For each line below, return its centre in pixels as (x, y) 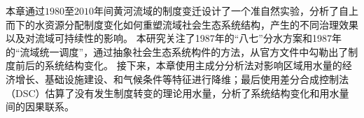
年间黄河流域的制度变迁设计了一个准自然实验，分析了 (216, 10)
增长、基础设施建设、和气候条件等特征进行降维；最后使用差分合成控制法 (182, 79)
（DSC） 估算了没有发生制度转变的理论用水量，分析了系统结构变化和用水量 (177, 93)
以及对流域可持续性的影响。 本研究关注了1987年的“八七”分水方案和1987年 (174, 38)
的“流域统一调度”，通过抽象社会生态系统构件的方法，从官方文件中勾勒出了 (177, 51)
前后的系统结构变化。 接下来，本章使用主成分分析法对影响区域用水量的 (178, 65)
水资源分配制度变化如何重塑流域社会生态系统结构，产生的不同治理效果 (196, 24)
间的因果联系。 (40, 106)
